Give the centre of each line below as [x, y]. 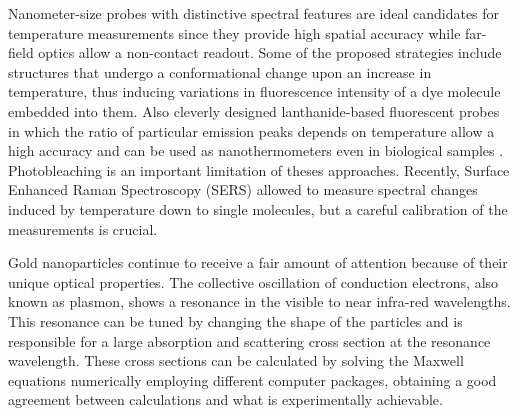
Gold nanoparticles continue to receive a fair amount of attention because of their [258, 262]
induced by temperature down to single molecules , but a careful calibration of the [258, 208]
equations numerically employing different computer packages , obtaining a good [252, 379]
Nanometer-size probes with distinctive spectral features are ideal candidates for [254, 13]
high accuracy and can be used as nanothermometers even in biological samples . [256, 150]
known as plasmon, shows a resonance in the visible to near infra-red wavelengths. [259, 301]
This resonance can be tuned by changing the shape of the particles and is [235, 320]
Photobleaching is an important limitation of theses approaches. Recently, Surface [259, 169]
